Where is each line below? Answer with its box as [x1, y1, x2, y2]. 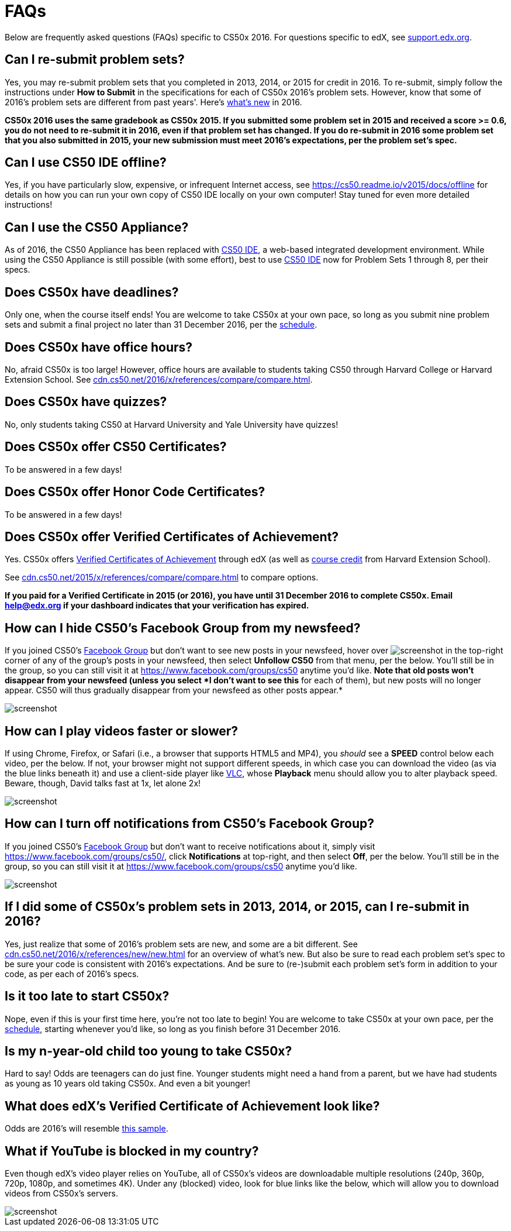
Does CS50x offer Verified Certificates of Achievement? [5, 529, 339, 544]
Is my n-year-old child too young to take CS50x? [5, 1043, 292, 1058]
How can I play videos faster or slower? [5, 723, 239, 738]
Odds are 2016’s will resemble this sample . [5, 1123, 168, 1134]
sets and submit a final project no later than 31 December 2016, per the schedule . [5, 319, 317, 330]
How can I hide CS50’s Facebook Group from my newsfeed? [5, 620, 361, 635]
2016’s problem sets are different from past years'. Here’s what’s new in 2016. [5, 97, 302, 107]
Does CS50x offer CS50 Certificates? [5, 439, 227, 455]
